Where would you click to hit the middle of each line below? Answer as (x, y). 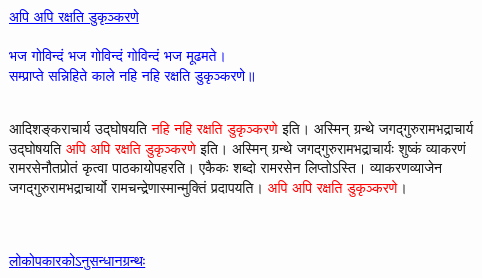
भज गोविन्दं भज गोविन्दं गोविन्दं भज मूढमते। (117, 55)
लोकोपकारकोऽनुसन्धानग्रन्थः (77, 259)
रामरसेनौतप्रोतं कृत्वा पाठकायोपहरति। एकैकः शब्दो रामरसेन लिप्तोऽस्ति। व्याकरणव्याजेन (226, 167)
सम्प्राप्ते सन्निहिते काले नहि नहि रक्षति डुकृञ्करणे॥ (132, 74)
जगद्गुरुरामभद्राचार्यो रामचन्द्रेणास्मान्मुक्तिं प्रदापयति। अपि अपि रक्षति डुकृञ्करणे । (208, 186)
